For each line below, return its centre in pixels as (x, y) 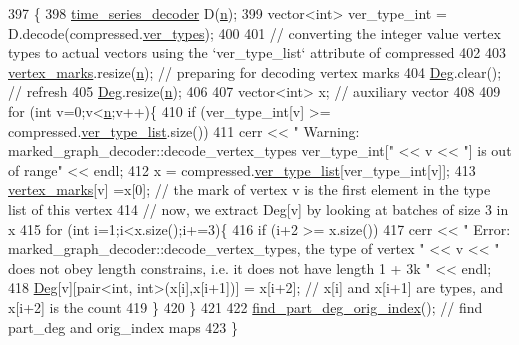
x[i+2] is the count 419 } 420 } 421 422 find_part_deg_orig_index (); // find (245, 306)
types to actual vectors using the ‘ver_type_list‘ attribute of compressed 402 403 (257, 52)
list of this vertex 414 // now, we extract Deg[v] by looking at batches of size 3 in (258, 208)
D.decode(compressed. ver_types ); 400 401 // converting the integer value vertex (254, 32)
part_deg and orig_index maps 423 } (123, 326)
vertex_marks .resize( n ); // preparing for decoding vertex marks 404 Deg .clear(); (255, 71)
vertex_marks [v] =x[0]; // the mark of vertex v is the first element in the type (249, 189)
